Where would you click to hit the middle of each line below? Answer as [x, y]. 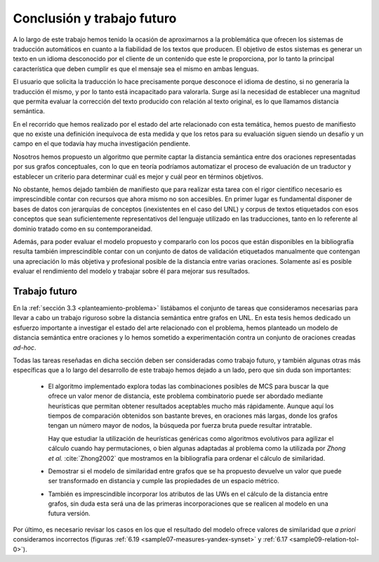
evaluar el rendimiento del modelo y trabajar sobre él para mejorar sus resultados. [132, 272]
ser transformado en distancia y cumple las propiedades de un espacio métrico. [164, 481]
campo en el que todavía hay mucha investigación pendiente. [102, 143]
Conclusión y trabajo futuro [95, 18]
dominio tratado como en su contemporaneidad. [83, 229]
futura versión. [69, 513]
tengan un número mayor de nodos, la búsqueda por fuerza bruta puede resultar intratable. [180, 426]
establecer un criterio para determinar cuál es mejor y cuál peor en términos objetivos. [138, 177]
